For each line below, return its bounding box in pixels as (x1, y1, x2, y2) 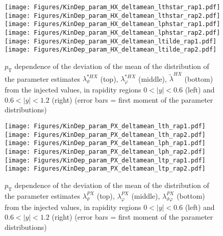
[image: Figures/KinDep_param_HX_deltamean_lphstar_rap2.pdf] (5, 29, 220, 36)
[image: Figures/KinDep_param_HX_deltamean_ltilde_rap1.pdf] (5, 37, 217, 45)
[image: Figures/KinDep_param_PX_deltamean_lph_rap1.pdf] (5, 139, 206, 147)
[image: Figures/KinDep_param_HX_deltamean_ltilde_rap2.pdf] (5, 46, 217, 54)
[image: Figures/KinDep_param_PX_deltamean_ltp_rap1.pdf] (5, 156, 206, 164)
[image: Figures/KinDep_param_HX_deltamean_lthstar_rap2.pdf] (5, 12, 220, 19)
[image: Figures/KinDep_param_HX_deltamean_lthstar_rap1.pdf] (5, 4, 220, 11)
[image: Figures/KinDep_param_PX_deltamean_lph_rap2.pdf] (5, 148, 206, 155)
